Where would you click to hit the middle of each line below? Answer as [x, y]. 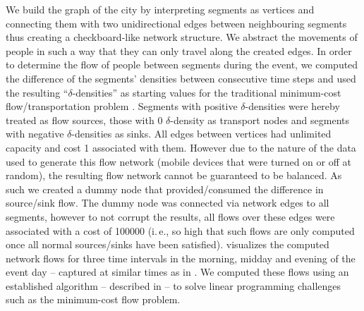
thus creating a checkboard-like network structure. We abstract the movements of [182, 37]
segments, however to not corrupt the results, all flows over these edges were [170, 216]
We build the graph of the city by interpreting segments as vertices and [160, 9]
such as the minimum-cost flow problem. [93, 299]
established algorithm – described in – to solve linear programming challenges [174, 285]
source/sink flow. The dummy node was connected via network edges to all [168, 203]
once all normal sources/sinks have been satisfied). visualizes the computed [168, 244]
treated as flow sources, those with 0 [84, 120]
